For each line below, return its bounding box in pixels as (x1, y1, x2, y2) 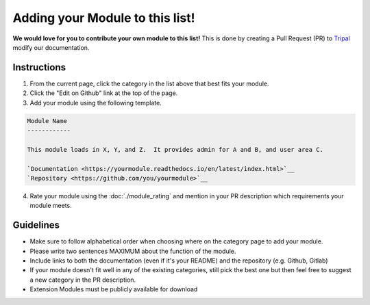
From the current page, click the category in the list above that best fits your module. (29, 79, 270, 88)
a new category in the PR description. (29, 276, 136, 284)
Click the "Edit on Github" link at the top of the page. (29, 89, 178, 97)
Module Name (27, 117, 68, 124)
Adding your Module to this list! (12, 10, 195, 25)
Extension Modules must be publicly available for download (29, 285, 198, 293)
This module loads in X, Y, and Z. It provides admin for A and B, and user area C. (27, 146, 323, 153)
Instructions (12, 62, 66, 73)
